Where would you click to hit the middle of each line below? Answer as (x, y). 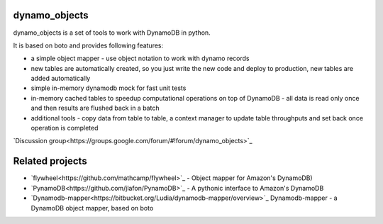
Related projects (50, 161)
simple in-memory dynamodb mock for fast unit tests (109, 88)
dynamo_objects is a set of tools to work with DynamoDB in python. (112, 33)
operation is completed (65, 128)
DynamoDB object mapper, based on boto (92, 208)
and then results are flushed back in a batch (95, 108)
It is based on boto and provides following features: (88, 45)
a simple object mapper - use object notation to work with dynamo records (140, 58)
